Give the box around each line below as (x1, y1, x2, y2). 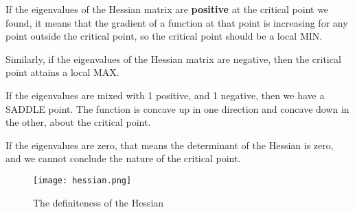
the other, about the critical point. (5, 115, 151, 129)
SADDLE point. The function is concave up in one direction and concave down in (5, 101, 350, 116)
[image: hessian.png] (33, 175, 132, 185)
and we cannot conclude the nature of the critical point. (5, 151, 241, 165)
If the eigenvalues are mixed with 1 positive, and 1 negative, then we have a (5, 88, 325, 102)
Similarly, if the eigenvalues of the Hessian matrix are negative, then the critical (5, 51, 341, 66)
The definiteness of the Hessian (33, 195, 164, 209)
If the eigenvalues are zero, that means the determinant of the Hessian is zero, (5, 137, 334, 152)
